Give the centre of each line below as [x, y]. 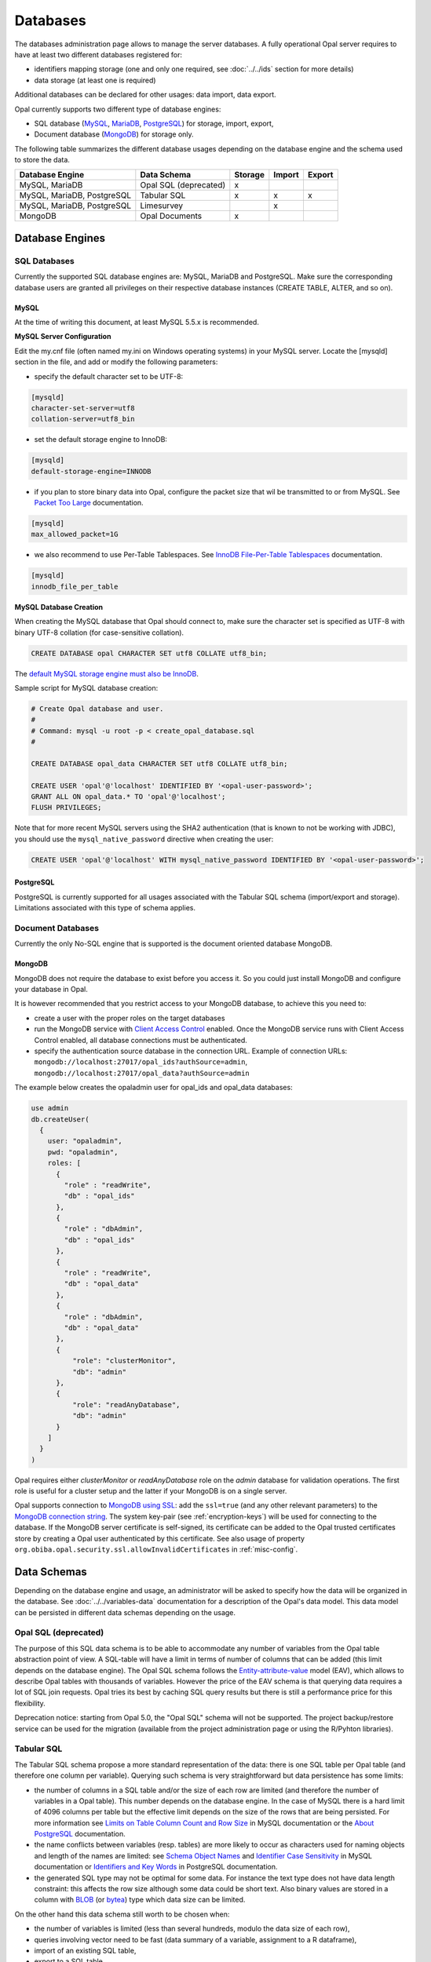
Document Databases [57, 928]
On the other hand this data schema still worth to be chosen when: [122, 1914]
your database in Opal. [51, 990]
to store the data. [42, 160]
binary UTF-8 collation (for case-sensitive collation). [99, 633]
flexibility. [30, 1703]
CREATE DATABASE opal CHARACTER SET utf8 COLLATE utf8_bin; [149, 653]
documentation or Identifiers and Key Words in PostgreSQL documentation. [156, 1867]
